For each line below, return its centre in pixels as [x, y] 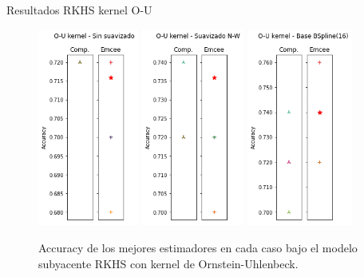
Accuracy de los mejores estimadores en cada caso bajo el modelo [198, 247]
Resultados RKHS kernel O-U [79, 10]
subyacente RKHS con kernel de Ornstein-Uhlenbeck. [168, 263]
